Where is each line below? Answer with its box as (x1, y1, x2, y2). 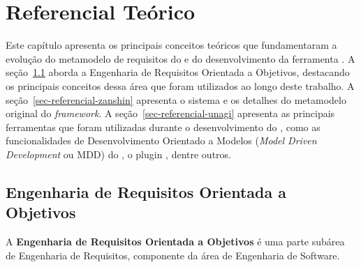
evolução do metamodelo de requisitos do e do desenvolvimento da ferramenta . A (6, 51, 355, 66)
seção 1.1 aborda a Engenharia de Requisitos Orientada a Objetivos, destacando (6, 65, 350, 79)
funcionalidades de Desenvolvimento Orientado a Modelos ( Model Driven (6, 133, 317, 148)
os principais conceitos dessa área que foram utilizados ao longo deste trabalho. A (6, 78, 355, 93)
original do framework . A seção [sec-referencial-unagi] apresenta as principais (6, 106, 335, 121)
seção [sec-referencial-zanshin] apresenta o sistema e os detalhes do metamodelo (6, 92, 346, 107)
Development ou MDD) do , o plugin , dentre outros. (6, 146, 231, 161)
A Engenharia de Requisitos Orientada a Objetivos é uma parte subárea (6, 234, 345, 249)
